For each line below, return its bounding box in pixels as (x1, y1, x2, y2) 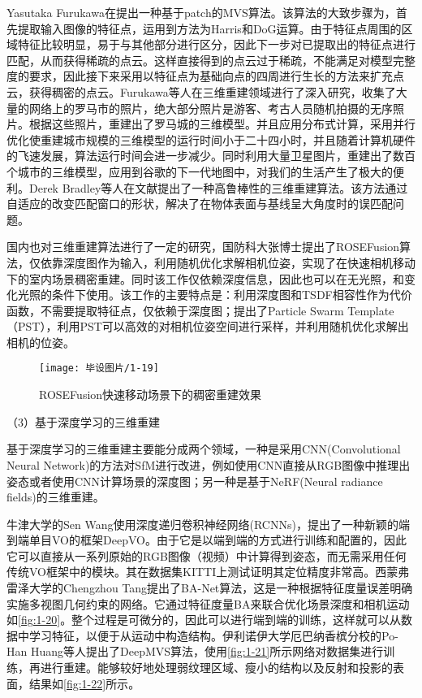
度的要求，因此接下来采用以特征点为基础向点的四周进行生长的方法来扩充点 (6, 67, 404, 85)
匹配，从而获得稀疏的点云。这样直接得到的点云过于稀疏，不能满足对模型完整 (6, 51, 416, 68)
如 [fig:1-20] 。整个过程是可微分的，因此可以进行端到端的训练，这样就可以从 (6, 611, 402, 628)
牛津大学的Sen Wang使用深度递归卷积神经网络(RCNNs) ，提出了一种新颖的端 (6, 515, 410, 532)
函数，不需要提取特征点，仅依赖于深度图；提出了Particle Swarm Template (6, 301, 394, 319)
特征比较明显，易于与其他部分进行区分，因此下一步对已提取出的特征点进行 (17, 36, 416, 53)
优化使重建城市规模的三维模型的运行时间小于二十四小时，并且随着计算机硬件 (6, 131, 416, 148)
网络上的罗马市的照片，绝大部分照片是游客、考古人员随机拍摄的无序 (28, 99, 393, 116)
